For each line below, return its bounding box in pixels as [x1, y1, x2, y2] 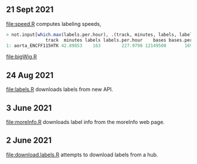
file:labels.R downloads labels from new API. [6, 86, 113, 93]
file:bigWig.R [6, 53, 37, 61]
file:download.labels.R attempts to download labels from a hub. [6, 151, 158, 158]
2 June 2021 [6, 135, 52, 146]
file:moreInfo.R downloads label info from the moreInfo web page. [6, 119, 165, 126]
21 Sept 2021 [6, 5, 54, 15]
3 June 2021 [6, 103, 52, 113]
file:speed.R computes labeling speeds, [6, 20, 101, 27]
